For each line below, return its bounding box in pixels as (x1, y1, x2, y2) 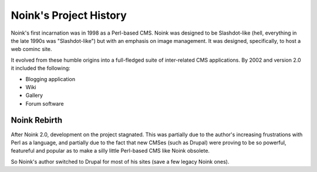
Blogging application (25, 75, 76, 82)
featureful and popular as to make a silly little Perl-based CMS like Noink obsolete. (11, 147, 210, 154)
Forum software (25, 100, 64, 107)
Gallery (25, 92, 43, 99)
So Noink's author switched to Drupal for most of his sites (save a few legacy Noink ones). (11, 158, 230, 165)
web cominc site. (11, 46, 52, 53)
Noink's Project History (11, 9, 127, 22)
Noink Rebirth (11, 115, 63, 126)
